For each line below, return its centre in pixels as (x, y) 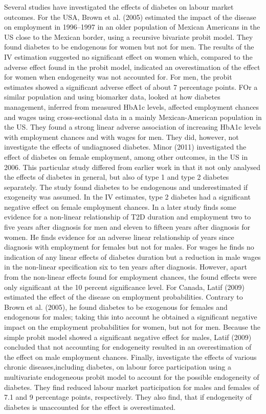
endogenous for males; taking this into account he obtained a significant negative (131, 317)
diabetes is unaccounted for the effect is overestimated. (90, 407)
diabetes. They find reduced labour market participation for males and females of (132, 387)
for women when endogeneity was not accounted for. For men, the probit (118, 77)
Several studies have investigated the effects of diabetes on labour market (119, 7)
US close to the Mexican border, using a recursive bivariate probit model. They (129, 36)
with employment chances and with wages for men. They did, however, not (121, 137)
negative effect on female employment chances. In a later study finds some (120, 206)
